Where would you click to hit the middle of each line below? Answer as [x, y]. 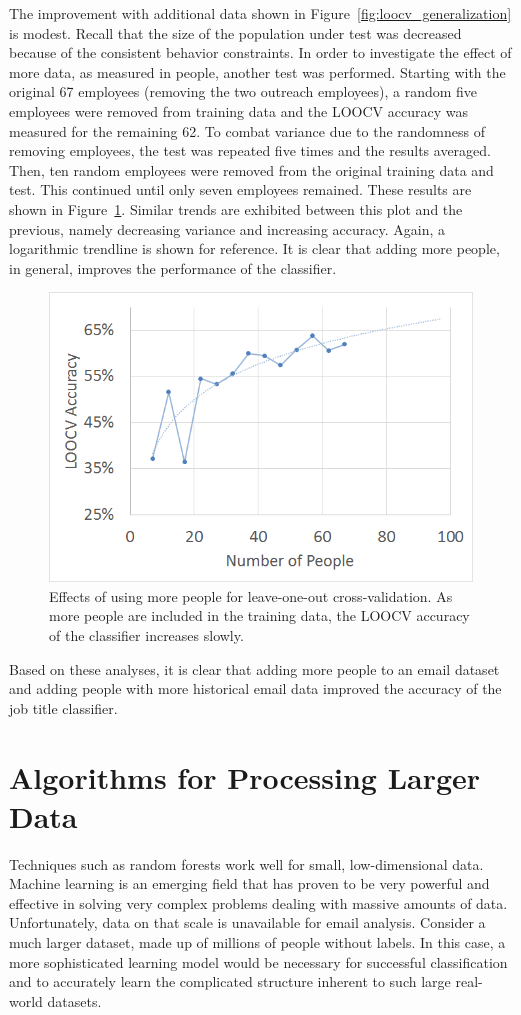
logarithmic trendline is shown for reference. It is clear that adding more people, [254, 248]
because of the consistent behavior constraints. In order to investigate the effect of [260, 52]
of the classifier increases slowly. [146, 634]
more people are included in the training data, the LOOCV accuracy [259, 615]
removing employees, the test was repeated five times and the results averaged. [250, 150]
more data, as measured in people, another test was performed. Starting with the [257, 71]
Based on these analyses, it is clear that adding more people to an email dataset [254, 668]
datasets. [74, 1000]
